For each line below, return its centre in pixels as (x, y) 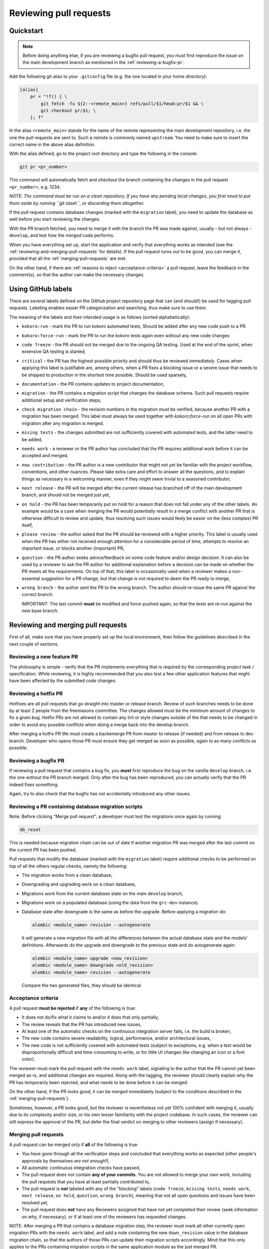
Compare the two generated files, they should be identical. (82, 985)
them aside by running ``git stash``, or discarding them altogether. (77, 203)
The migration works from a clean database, (67, 875)
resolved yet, (35, 1203)
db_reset (30, 830)
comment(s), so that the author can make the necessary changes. (77, 275)
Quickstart (26, 31)
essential (31, 578)
